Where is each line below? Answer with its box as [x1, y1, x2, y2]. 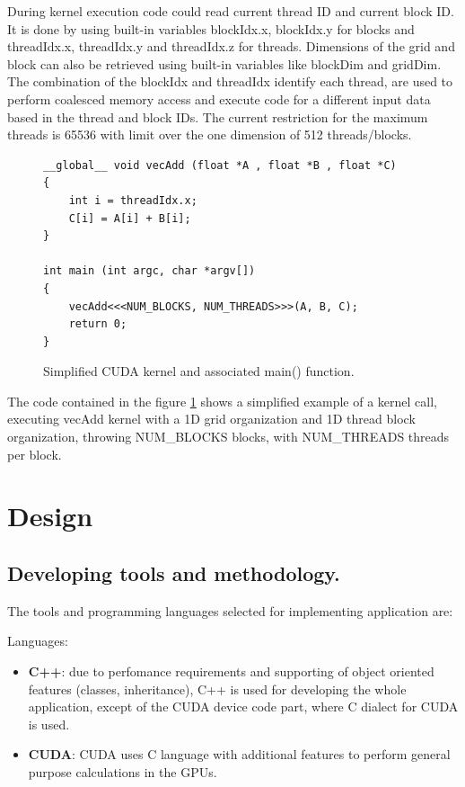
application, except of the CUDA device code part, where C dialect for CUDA [28, 697, 459, 716]
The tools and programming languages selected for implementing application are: [7, 601, 453, 620]
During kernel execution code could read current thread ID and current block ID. [7, 2, 454, 20]
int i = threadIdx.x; [68, 193, 197, 207]
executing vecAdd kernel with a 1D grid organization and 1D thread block [7, 409, 416, 428]
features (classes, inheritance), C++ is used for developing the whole [28, 679, 407, 698]
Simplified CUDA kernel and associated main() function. [43, 362, 355, 380]
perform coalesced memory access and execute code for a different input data [7, 89, 431, 108]
